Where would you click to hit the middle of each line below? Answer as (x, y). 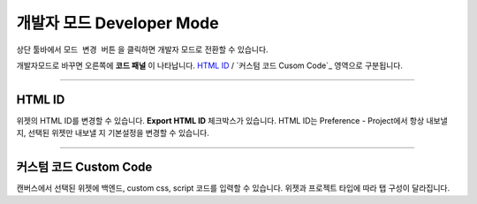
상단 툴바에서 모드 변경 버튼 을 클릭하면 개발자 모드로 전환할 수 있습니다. (142, 49)
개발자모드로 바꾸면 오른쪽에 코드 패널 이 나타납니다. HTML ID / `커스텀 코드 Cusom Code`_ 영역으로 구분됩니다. (210, 65)
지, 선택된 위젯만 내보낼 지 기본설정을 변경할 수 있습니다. (113, 133)
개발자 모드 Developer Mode (118, 23)
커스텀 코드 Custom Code (84, 167)
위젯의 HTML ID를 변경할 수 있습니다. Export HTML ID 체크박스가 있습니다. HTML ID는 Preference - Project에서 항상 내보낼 (232, 120)
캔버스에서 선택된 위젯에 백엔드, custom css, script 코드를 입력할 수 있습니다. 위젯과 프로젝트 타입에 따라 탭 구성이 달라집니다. (233, 188)
